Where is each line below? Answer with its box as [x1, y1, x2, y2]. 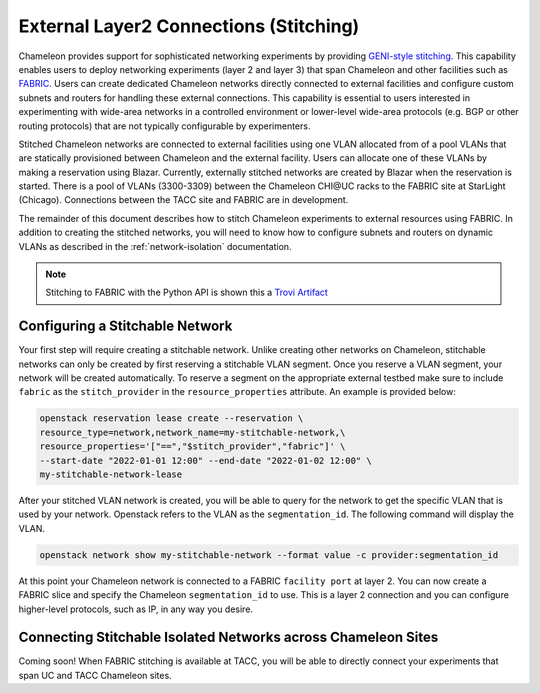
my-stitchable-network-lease [39, 469, 183, 480]
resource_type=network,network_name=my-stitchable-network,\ [39, 426, 346, 438]
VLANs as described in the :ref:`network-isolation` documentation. [18, 240, 292, 252]
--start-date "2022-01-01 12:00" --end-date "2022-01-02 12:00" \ [39, 455, 372, 466]
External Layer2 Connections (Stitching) [18, 15, 360, 37]
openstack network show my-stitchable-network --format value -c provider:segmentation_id [39, 549, 499, 560]
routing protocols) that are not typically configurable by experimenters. [18, 120, 311, 132]
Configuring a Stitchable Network [18, 318, 233, 335]
